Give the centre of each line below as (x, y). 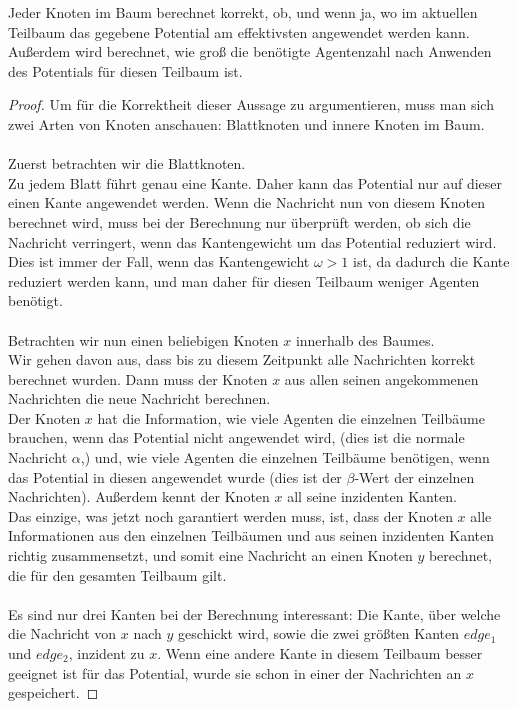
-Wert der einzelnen (414, 476)
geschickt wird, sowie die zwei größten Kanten (319, 633)
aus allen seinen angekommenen (381, 378)
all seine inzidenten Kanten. (372, 496)
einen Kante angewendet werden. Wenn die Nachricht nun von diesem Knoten (246, 202)
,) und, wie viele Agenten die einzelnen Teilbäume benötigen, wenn (285, 457)
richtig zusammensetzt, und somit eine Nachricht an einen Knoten (210, 555)
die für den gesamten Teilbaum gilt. (117, 574)
